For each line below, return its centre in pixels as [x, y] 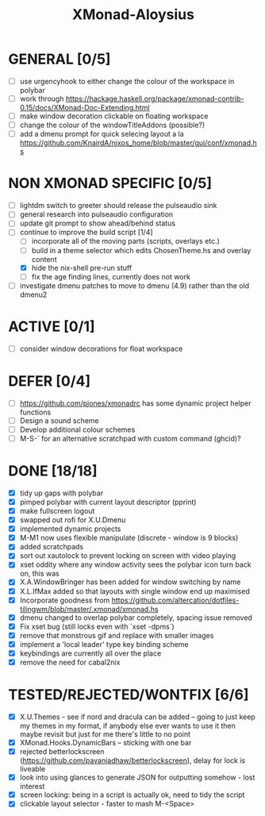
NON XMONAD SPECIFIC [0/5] [110, 183]
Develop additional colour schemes [77, 429]
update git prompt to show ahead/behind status [98, 223]
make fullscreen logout [57, 511]
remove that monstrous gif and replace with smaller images [117, 635]
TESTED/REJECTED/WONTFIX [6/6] [129, 695]
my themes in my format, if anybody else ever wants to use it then [128, 726]
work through [42, 98]
